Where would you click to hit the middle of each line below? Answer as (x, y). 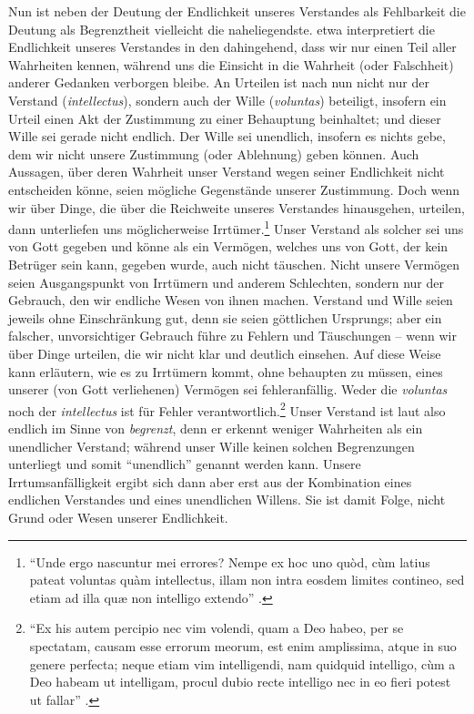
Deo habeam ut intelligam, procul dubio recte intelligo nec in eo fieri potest (240, 682)
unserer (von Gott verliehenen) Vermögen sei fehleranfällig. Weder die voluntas (228, 389)
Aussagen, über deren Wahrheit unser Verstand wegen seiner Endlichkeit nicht (227, 172)
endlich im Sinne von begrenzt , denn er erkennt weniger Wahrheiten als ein (216, 428)
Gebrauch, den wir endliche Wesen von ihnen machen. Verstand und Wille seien (231, 300)
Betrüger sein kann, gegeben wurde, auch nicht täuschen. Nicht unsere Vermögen (234, 264)
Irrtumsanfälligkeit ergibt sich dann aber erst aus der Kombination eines (210, 481)
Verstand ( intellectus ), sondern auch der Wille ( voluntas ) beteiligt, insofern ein (227, 100)
